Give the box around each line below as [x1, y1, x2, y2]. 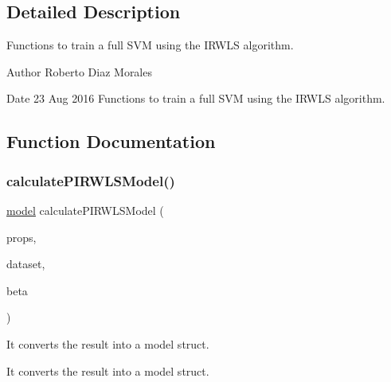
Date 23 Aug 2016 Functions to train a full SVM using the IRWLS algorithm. [6, 90, 385, 107]
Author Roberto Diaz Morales [6, 63, 152, 80]
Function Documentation [6, 129, 216, 154]
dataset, [6, 255, 45, 272]
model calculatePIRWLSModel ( [6, 201, 164, 218]
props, [6, 228, 37, 245]
